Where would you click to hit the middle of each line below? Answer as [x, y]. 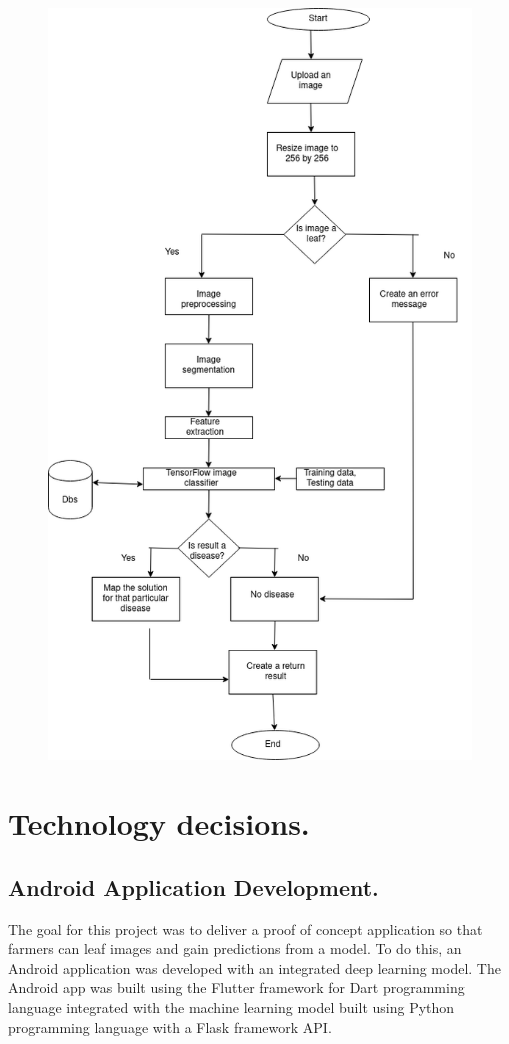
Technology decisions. [159, 823]
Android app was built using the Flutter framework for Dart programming [236, 987]
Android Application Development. [193, 886]
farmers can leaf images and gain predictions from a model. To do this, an [235, 948]
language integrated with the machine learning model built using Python [231, 1007]
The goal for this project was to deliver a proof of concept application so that [245, 928]
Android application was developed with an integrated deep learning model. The [254, 967]
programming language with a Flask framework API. [170, 1026]
